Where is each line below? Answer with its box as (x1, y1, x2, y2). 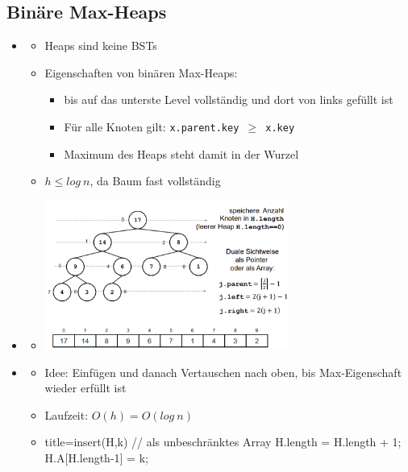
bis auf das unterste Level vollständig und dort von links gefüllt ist (64, 91, 393, 108)
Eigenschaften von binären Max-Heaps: (44, 64, 238, 81)
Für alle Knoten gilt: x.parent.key (64, 118, 239, 135)
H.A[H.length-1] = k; (44, 449, 148, 466)
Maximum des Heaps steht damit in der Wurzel (64, 145, 299, 162)
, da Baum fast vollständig (90, 172, 221, 189)
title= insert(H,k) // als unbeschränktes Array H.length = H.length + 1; (44, 433, 402, 450)
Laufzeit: (44, 406, 89, 423)
